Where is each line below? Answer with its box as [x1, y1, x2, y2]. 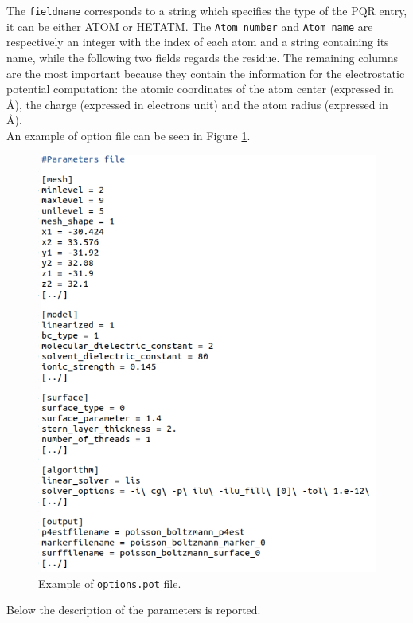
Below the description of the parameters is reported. [6, 601, 261, 618]
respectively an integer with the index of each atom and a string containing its [6, 33, 389, 50]
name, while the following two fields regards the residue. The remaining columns [6, 49, 398, 65]
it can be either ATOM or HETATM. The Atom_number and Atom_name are [6, 18, 373, 34]
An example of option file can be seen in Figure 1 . [6, 127, 251, 143]
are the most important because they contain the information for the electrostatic [6, 65, 405, 81]
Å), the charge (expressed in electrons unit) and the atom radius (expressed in [6, 96, 388, 112]
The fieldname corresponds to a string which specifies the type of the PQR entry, [6, 2, 407, 18]
